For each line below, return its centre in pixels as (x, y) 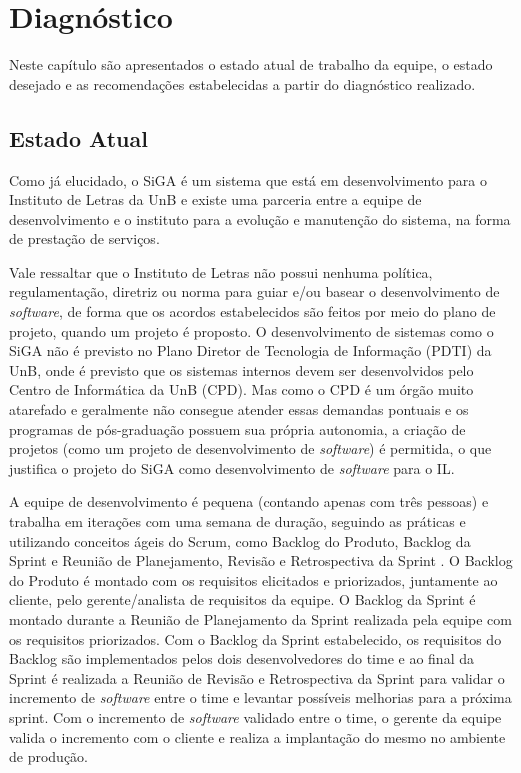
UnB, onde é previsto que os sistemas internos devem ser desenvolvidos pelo (241, 369)
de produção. (49, 756)
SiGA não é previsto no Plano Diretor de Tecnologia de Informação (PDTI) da (250, 350)
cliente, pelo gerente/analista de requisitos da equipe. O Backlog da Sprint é (242, 599)
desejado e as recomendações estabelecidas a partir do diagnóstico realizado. (242, 83)
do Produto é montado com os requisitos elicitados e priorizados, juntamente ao (253, 579)
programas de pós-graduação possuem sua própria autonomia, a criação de (237, 428)
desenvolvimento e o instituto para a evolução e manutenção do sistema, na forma (260, 218)
